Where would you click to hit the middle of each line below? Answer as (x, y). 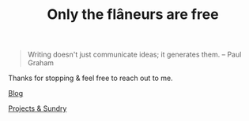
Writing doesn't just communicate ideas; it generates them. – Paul (134, 55)
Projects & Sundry (38, 108)
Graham (40, 63)
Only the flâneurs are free (133, 15)
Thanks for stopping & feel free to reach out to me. (91, 78)
